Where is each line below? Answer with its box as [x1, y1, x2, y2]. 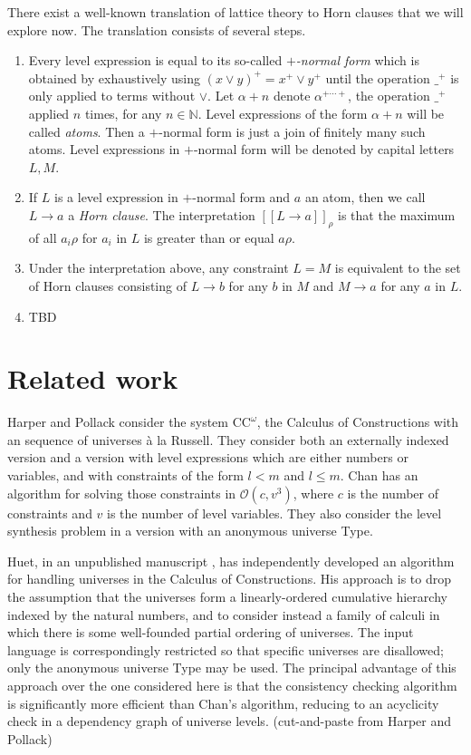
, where [293, 483, 334, 502]
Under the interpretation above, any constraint [28, 258, 289, 277]
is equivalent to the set [334, 258, 461, 277]
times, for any [84, 103, 162, 122]
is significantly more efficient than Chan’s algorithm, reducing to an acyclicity [7, 693, 439, 712]
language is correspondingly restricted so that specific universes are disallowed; [7, 640, 444, 659]
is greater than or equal [143, 227, 274, 247]
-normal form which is [295, 51, 419, 70]
